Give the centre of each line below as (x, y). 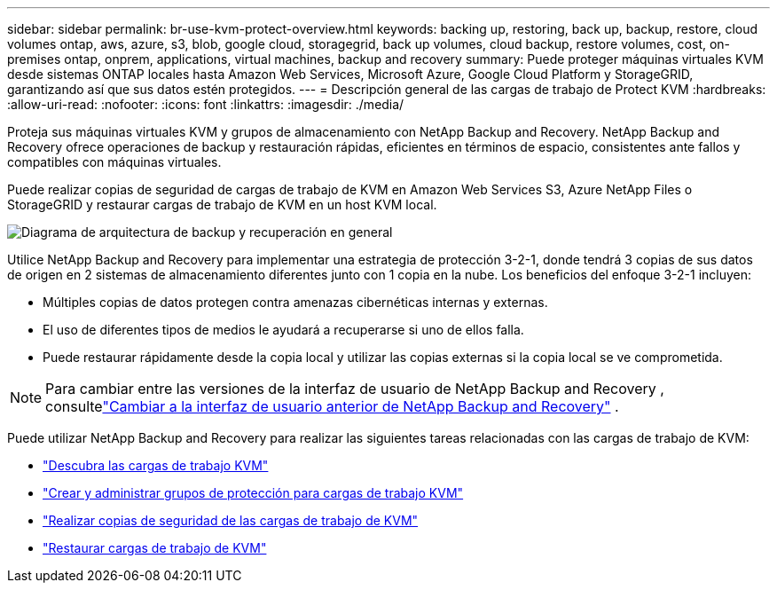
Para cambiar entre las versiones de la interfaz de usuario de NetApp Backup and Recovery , (355, 389)
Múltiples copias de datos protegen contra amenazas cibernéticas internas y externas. (295, 302)
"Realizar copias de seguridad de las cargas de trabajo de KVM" (231, 520)
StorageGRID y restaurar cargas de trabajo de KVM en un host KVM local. (222, 205)
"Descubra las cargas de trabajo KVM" (156, 465)
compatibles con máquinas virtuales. (114, 162)
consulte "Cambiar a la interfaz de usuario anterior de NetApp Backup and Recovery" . (332, 406)
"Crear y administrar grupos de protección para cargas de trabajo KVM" (253, 493)
